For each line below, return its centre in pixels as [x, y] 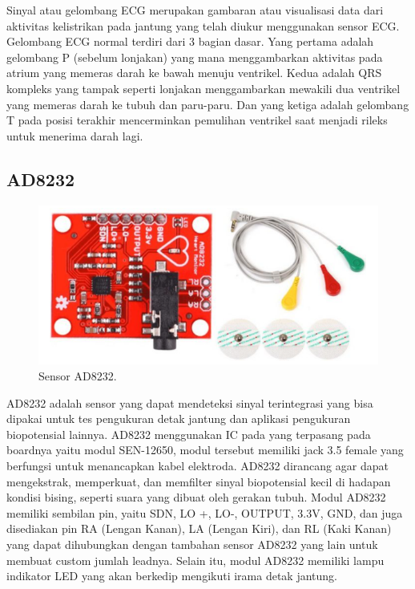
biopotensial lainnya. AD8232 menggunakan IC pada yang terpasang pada [189, 434]
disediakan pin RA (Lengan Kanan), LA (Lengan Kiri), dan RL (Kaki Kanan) [199, 528]
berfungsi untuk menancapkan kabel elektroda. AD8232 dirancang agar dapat [197, 465]
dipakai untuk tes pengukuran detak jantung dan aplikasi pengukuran [179, 418]
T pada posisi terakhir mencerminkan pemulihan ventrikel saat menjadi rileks [197, 120]
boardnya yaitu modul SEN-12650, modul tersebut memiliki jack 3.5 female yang [205, 450]
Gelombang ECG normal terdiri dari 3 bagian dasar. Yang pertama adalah [190, 41]
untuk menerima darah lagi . [75, 135]
